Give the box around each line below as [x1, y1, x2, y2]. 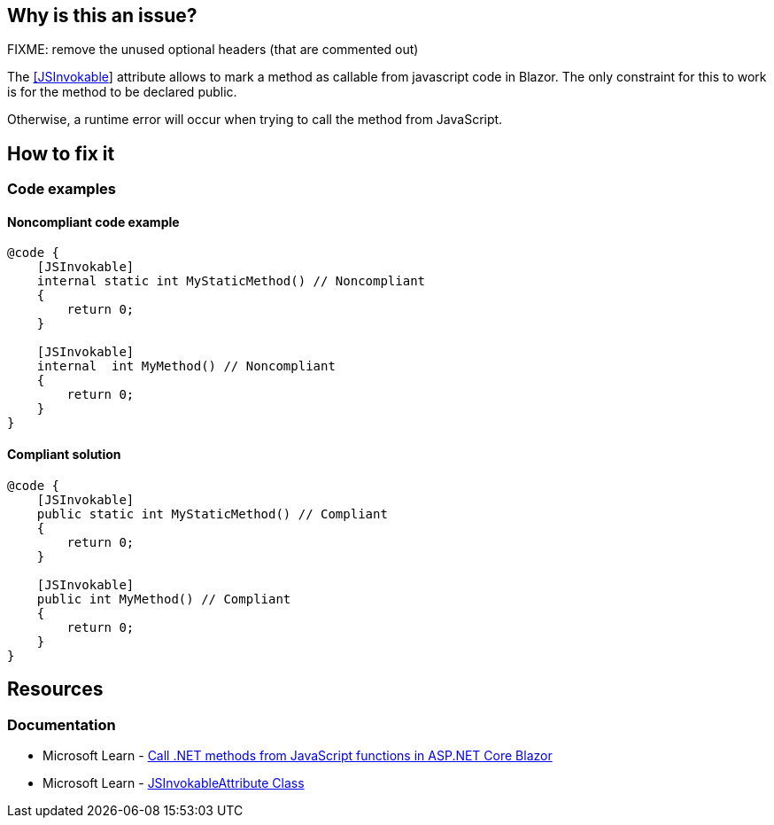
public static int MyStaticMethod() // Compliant [36, 506, 388, 521]
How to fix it [7, 142, 115, 165]
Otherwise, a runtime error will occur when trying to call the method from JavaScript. [7, 112, 503, 128]
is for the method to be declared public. [7, 84, 237, 100]
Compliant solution [7, 447, 121, 463]
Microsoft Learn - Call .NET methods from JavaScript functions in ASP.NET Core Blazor [43, 747, 553, 763]
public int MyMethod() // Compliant [36, 591, 291, 606]
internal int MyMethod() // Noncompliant [36, 359, 336, 374]
